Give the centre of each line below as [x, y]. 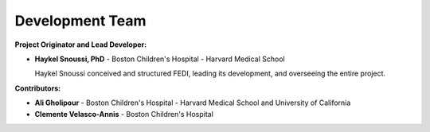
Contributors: [38, 88]
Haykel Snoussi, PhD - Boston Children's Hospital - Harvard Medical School [160, 59]
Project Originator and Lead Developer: [81, 45]
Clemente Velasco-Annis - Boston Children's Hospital [124, 114]
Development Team [80, 21]
